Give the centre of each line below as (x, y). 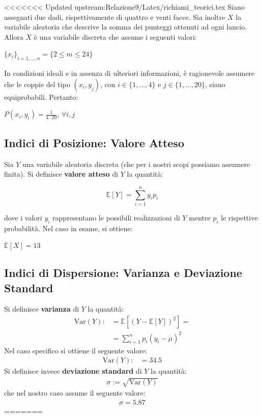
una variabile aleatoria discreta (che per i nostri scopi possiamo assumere (136, 164)
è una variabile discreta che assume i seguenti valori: (115, 36)
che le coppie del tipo (37, 84)
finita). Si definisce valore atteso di (61, 174)
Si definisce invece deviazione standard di (73, 371)
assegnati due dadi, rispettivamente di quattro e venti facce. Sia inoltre (115, 17)
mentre (200, 217)
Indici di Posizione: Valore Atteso (94, 142)
